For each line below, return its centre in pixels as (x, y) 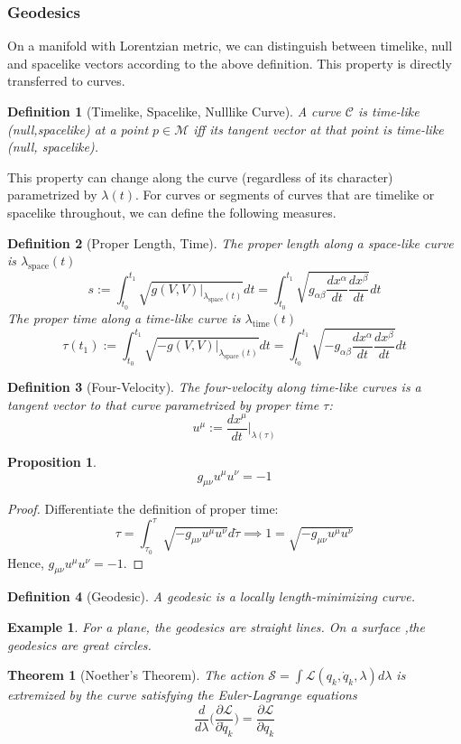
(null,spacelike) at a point (78, 129)
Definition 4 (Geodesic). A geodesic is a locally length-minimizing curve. (212, 596)
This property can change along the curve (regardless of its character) (200, 177)
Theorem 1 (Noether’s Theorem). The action (136, 675)
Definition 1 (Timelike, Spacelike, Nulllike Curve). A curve (174, 111)
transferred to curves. (66, 81)
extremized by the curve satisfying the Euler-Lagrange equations (182, 695)
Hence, (26, 562)
